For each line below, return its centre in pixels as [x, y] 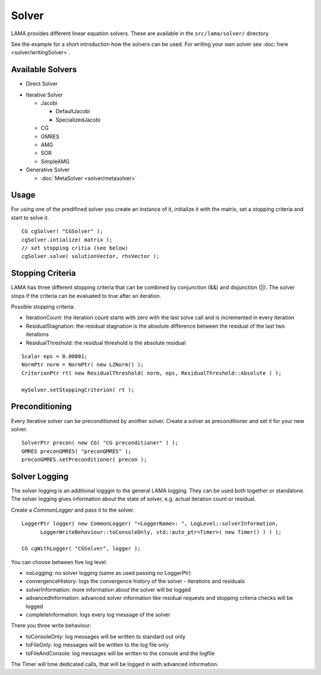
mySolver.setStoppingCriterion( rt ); [78, 390]
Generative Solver [48, 170]
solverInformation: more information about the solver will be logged [108, 589]
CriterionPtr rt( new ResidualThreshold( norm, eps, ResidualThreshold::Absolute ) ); [152, 373]
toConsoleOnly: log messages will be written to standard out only [106, 636]
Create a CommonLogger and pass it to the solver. [73, 510]
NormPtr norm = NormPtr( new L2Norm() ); [83, 365]
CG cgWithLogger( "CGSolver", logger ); [81, 549]
